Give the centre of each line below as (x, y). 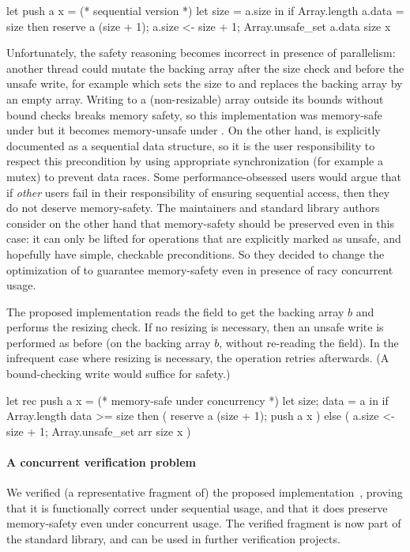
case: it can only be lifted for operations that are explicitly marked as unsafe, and (204, 238)
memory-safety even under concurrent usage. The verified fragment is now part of (204, 523)
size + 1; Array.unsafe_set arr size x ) (99, 431)
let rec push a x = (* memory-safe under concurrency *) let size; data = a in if (197, 400)
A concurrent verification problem (101, 462)
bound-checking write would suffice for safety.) (118, 374)
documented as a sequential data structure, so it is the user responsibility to (191, 145)
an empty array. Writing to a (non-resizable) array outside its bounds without (195, 98)
